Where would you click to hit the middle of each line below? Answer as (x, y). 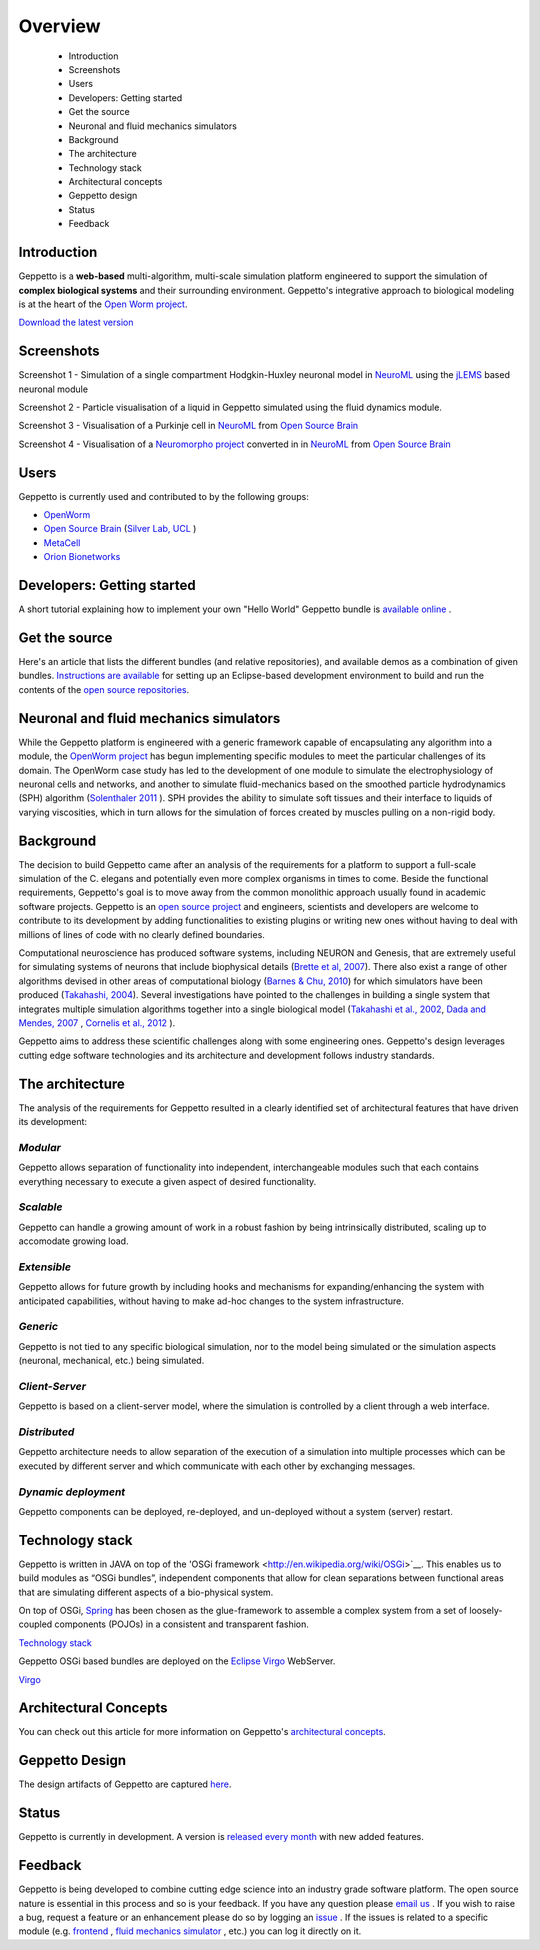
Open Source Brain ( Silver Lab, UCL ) (120, 529)
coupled (35, 1624)
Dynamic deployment (72, 1492)
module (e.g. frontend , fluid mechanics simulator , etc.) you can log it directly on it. (190, 1931)
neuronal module (53, 389)
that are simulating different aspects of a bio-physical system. (146, 1592)
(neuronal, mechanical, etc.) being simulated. (111, 1361)
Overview (59, 26)
